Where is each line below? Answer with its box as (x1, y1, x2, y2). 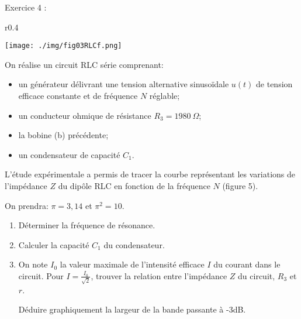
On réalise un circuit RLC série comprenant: (5, 58, 164, 70)
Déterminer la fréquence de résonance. (18, 219, 155, 231)
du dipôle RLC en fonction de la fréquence (58, 180, 210, 191)
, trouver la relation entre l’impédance (91, 269, 227, 282)
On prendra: (5, 199, 49, 211)
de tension (256, 78, 293, 90)
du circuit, (238, 269, 275, 282)
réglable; (149, 90, 180, 102)
